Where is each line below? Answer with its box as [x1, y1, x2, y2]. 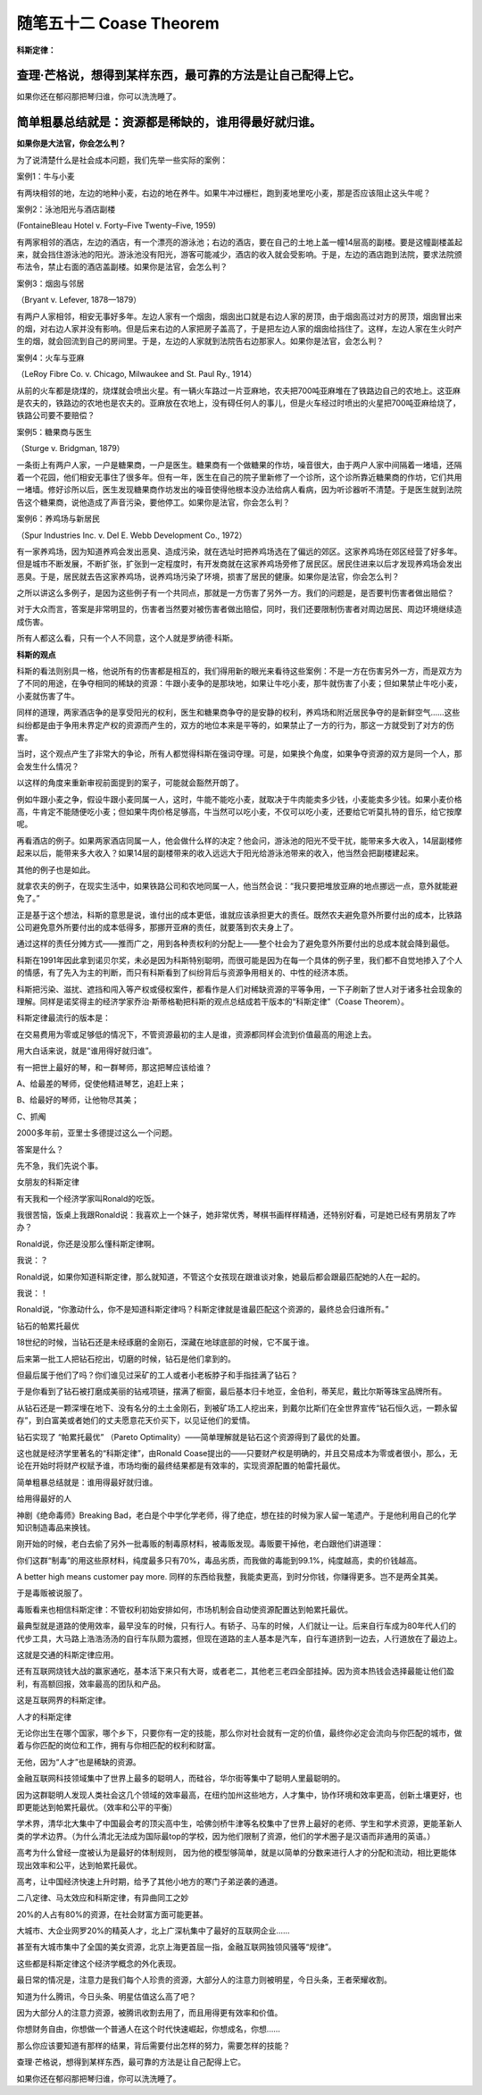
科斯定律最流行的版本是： [16, 1012, 111, 1023]
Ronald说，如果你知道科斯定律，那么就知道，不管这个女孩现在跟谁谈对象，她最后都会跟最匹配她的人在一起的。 [16, 1271, 426, 1282]
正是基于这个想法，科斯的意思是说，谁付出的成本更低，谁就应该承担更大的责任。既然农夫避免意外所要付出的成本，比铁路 [16, 909, 462, 920]
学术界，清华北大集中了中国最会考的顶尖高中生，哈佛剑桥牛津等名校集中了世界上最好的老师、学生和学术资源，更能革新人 [16, 1818, 462, 1829]
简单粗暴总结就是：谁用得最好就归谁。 [16, 1477, 158, 1487]
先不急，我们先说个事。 [16, 1160, 103, 1170]
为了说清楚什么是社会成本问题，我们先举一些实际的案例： [16, 155, 228, 165]
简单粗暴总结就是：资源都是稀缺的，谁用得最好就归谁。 [16, 114, 321, 130]
